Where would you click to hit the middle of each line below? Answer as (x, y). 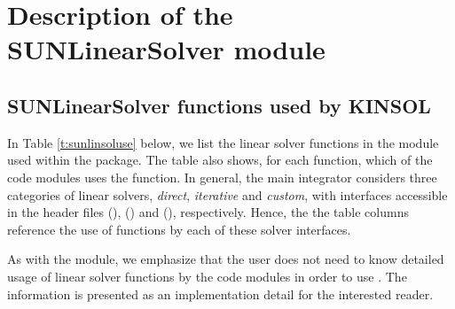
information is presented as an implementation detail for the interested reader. (220, 294)
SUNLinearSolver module (166, 49)
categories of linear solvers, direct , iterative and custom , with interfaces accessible (227, 194)
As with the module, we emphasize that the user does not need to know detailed (226, 259)
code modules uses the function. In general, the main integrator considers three (222, 177)
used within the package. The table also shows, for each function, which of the (220, 160)
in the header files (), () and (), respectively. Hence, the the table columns (208, 212)
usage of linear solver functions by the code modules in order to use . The (207, 276)
